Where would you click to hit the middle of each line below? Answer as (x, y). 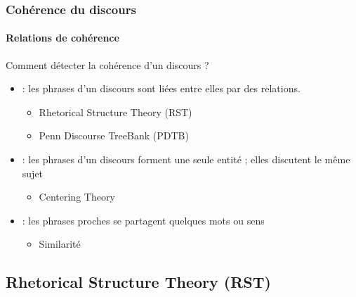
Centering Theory (77, 197)
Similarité (60, 244)
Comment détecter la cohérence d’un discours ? (107, 64)
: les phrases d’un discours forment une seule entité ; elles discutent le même (186, 159)
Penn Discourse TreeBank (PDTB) (114, 135)
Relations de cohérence (62, 38)
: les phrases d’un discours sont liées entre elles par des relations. (161, 88)
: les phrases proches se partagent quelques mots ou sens (143, 220)
